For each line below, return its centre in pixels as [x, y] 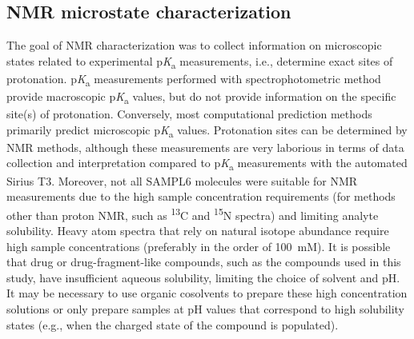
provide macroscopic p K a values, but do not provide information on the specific [201, 97]
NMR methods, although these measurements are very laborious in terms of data [205, 147]
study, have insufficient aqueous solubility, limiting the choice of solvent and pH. [203, 277]
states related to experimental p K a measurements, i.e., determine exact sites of [200, 62]
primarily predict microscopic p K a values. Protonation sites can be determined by [207, 130]
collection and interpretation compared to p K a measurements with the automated [207, 164]
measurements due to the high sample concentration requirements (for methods [201, 196]
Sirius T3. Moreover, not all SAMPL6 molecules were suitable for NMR [182, 180]
